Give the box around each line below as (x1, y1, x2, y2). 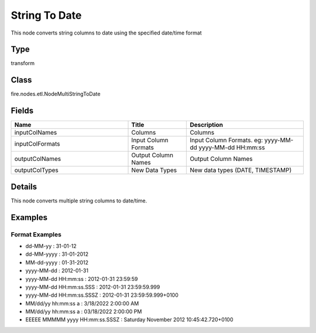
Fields (11, 106, 34, 116)
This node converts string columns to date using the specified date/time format (11, 29, 202, 36)
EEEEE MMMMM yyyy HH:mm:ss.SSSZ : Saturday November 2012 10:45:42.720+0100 (25, 316, 233, 323)
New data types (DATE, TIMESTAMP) (190, 166, 292, 174)
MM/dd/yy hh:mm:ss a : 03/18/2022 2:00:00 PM (25, 308, 142, 315)
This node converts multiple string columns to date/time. (11, 197, 147, 204)
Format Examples (11, 230, 61, 238)
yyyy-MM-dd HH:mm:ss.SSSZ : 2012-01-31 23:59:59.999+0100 (25, 291, 178, 298)
